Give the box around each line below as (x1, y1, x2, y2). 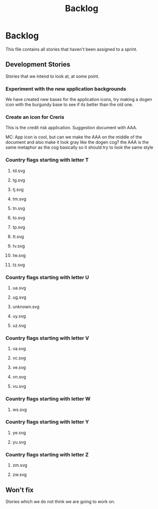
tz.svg (12, 262, 25, 268)
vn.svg (12, 374, 26, 380)
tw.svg (12, 252, 26, 258)
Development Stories (5, 60, 71, 68)
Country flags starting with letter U (5, 274, 89, 281)
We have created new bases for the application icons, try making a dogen (5, 97, 152, 102)
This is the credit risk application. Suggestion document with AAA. (5, 125, 137, 131)
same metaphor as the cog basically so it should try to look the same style (5, 144, 154, 151)
